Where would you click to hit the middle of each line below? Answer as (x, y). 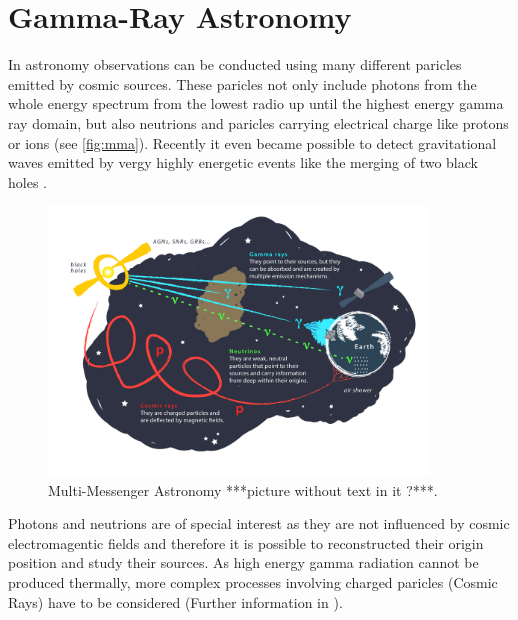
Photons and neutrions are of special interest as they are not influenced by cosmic (259, 523)
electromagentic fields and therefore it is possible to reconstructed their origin (246, 542)
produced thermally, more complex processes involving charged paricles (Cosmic (253, 582)
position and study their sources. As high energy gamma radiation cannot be (243, 562)
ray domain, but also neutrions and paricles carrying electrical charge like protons (258, 122)
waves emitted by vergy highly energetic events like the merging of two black (243, 162)
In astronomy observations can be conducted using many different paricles (235, 64)
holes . (27, 181)
